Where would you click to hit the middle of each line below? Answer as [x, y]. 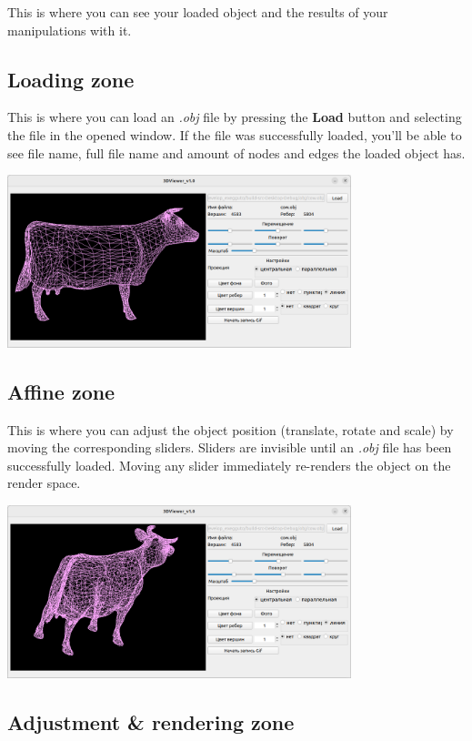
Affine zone [61, 391]
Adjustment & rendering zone [151, 721]
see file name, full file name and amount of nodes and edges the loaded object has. [236, 152]
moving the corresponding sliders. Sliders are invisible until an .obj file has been [230, 447]
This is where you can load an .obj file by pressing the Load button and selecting [235, 117]
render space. [44, 483]
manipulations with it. [70, 30]
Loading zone [71, 79]
